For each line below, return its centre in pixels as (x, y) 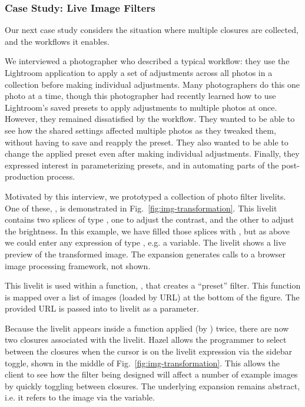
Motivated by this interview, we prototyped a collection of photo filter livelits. (145, 196)
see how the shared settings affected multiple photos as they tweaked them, (140, 130)
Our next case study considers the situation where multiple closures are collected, (152, 30)
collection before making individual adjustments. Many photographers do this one (152, 84)
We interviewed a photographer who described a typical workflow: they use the (147, 61)
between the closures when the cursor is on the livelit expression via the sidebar (148, 351)
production (24, 176)
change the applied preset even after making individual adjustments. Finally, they (152, 153)
